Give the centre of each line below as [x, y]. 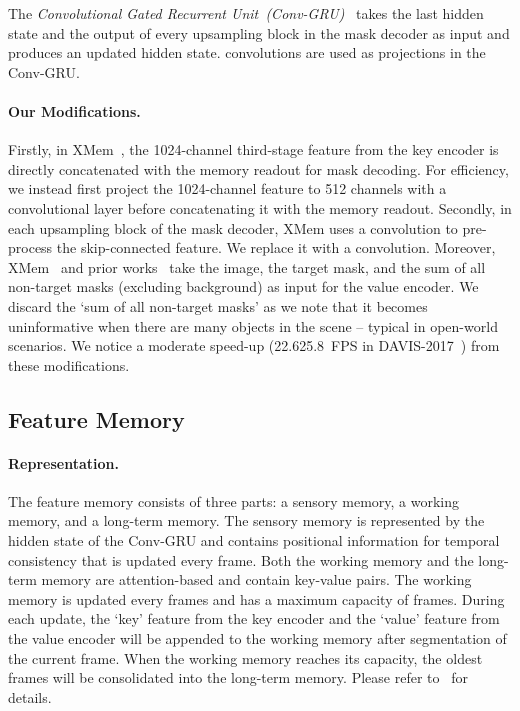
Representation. [63, 462]
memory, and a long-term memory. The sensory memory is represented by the [246, 520]
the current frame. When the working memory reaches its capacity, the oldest [245, 657]
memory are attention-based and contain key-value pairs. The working [256, 579]
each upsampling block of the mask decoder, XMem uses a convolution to [233, 227]
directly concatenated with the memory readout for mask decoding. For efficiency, [258, 168]
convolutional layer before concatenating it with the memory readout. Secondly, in [260, 207]
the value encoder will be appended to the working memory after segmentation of [257, 638]
